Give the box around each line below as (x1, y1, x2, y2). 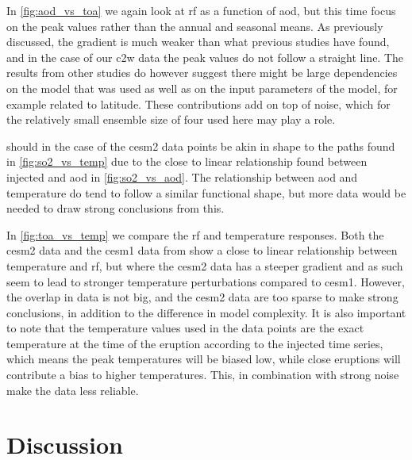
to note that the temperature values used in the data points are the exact (6, 320, 364, 336)
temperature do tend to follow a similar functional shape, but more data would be (6, 184, 406, 201)
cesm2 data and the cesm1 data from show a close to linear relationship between (6, 242, 398, 259)
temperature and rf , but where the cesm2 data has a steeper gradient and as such (6, 257, 403, 274)
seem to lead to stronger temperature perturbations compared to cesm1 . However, (6, 273, 405, 289)
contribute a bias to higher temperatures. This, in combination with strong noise (6, 366, 399, 383)
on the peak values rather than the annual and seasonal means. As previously (6, 17, 383, 34)
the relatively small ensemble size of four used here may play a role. (6, 111, 336, 128)
